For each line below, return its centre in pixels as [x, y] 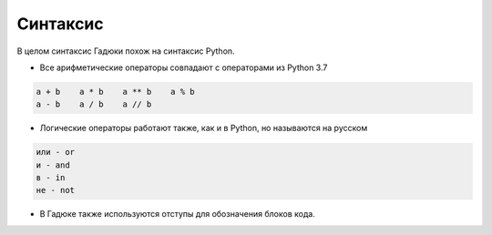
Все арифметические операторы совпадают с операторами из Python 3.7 [184, 67]
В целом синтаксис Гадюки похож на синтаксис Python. [126, 51]
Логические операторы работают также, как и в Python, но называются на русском [204, 128]
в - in [51, 178]
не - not [56, 190]
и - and [53, 165]
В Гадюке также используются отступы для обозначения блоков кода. [178, 214]
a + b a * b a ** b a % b [115, 92]
